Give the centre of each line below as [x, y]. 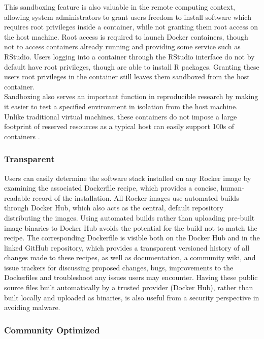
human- [232, 188]
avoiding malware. [32, 307]
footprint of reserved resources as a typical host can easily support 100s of [119, 126]
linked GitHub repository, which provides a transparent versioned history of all [127, 247]
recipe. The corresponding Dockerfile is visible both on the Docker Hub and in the [132, 238]
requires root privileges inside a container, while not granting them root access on [131, 27]
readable [17, 197]
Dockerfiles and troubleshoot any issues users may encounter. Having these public [131, 277]
